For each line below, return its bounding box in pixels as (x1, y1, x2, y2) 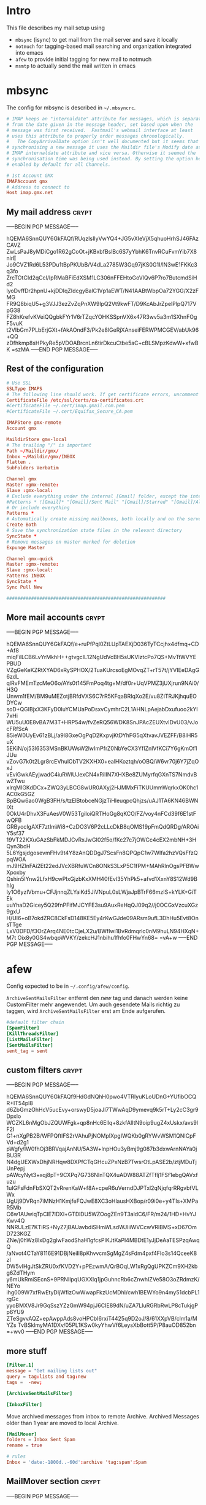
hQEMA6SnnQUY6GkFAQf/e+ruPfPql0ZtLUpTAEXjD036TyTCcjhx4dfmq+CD (6, 640, 199, 648)
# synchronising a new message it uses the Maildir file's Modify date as (6, 144, 202, 150)
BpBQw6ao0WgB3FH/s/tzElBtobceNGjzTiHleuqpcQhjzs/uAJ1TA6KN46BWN (6, 797, 199, 805)
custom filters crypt (6, 1065, 83, 1076)
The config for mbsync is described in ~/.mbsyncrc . (6, 104, 136, 111)
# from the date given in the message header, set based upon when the (6, 121, 193, 128)
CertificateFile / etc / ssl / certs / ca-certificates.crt (6, 397, 144, 403)
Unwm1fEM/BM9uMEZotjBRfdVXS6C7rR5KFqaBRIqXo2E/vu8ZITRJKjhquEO (6, 692, 197, 700)
